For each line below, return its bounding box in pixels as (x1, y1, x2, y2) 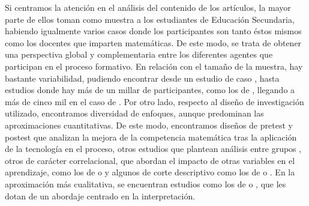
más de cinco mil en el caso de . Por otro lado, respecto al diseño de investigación (5, 95, 304, 108)
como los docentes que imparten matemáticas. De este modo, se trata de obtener (5, 36, 302, 49)
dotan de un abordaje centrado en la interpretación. (5, 189, 196, 202)
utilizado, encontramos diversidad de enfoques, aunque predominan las (5, 107, 264, 120)
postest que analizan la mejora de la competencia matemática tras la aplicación (5, 130, 297, 143)
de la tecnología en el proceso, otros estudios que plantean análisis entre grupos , (5, 142, 302, 155)
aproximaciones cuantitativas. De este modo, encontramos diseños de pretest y (5, 118, 293, 131)
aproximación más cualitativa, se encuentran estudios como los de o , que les (5, 177, 286, 190)
